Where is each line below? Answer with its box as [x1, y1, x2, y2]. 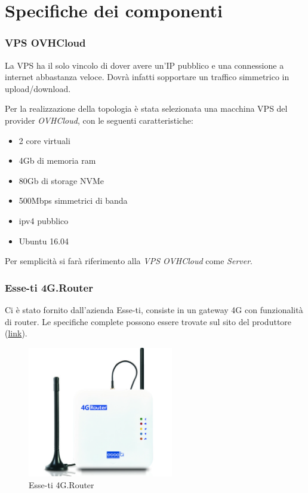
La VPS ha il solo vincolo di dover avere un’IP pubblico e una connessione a [5, 59, 284, 71]
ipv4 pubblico [19, 214, 69, 226]
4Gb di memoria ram [19, 154, 96, 167]
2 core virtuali [19, 134, 70, 146]
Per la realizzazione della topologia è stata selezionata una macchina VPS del [5, 102, 288, 115]
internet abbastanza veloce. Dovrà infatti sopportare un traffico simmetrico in [5, 71, 289, 83]
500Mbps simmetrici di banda [19, 194, 128, 207]
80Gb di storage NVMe [19, 174, 104, 186]
